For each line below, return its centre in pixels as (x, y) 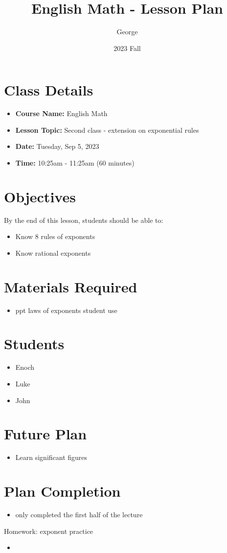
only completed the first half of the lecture (79, 514)
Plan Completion (62, 491)
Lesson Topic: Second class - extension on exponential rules (107, 130)
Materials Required (71, 286)
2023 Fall (127, 48)
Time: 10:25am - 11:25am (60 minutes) (75, 163)
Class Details (49, 90)
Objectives (40, 196)
